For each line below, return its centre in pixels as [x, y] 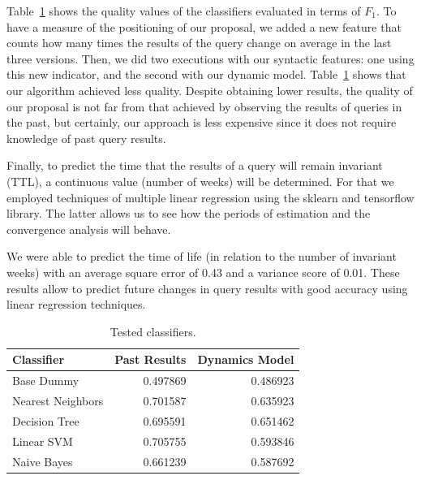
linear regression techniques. [76, 304]
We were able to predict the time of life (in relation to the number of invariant [202, 256]
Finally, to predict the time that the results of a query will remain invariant [195, 165]
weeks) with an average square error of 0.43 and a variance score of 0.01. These [203, 272]
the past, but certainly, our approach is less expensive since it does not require [202, 122]
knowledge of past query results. [86, 138]
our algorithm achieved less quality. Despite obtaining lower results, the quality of [210, 90]
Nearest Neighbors [58, 400]
